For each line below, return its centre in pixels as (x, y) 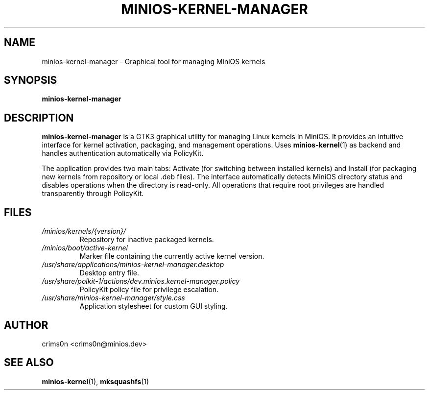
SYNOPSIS (31, 80)
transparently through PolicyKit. (93, 194)
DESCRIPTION (39, 118)
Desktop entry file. (109, 273)
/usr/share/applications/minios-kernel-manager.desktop (133, 265)
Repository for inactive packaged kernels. (147, 240)
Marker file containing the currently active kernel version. (172, 256)
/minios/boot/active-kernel (85, 248)
